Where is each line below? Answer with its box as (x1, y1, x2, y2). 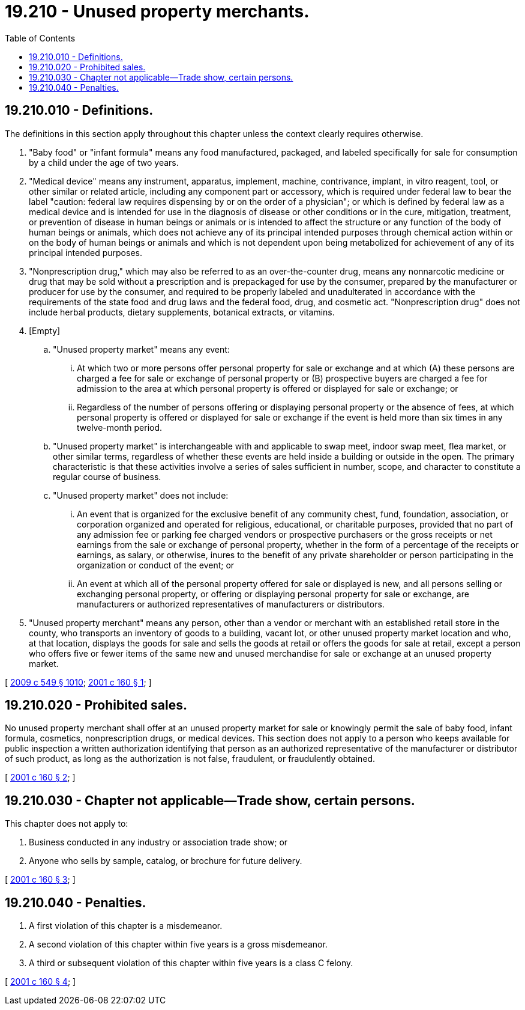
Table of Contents (5, 32, 76, 43)
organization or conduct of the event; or (77, 559, 235, 570)
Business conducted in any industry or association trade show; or (29, 837, 288, 848)
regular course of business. (53, 471, 161, 482)
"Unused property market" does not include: (53, 490, 229, 500)
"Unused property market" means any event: (53, 344, 230, 354)
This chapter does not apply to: (5, 818, 128, 829)
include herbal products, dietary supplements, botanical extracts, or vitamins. (29, 306, 335, 317)
